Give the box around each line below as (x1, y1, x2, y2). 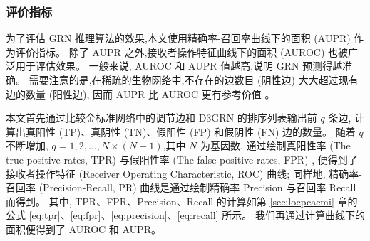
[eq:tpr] (29, 208, 61, 223)
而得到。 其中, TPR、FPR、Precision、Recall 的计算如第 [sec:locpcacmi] (6, 193, 334, 208)
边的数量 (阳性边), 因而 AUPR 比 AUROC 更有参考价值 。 (6, 86, 275, 101)
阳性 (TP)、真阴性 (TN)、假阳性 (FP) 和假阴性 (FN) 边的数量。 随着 (35, 124, 356, 139)
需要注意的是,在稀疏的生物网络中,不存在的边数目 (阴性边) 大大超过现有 (29, 73, 359, 87)
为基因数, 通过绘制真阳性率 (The (200, 138, 351, 153)
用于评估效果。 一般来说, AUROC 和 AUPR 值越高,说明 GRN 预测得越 (15, 58, 343, 73)
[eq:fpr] (70, 208, 101, 223)
